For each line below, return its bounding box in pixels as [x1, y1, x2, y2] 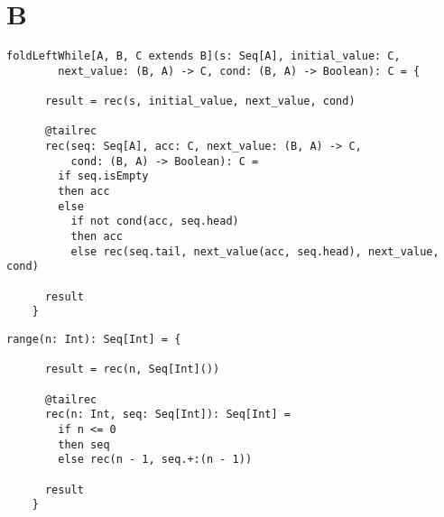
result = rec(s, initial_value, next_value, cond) [44, 95, 356, 108]
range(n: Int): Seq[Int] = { [6, 332, 181, 346]
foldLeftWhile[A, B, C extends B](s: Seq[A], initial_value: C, [6, 50, 401, 63]
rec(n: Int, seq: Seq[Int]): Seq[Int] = [44, 408, 291, 421]
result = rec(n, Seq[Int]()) [44, 363, 220, 376]
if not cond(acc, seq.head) [70, 215, 239, 228]
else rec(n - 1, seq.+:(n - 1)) [58, 453, 253, 466]
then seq [58, 438, 110, 451]
